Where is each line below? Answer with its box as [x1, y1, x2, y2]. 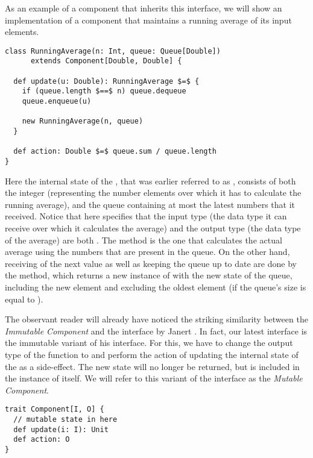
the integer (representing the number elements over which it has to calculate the [5, 186, 302, 199]
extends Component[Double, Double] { [30, 57, 182, 66]
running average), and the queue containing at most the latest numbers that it [5, 198, 296, 210]
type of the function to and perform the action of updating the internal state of [5, 348, 299, 360]
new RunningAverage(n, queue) [22, 117, 144, 126]
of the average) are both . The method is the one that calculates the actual [5, 233, 282, 246]
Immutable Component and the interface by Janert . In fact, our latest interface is [5, 324, 308, 337]
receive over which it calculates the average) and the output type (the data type [5, 222, 301, 234]
